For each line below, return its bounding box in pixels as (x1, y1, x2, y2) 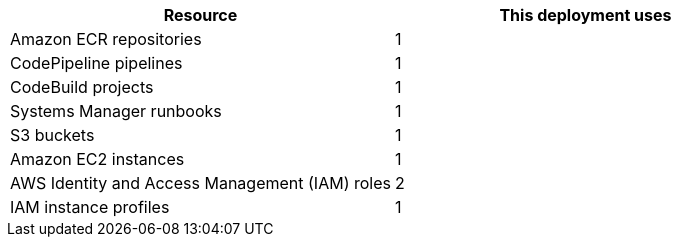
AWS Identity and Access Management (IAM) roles (10, 173, 391, 193)
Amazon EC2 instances (10, 149, 185, 169)
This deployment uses (499, 5, 672, 25)
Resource (163, 5, 238, 25)
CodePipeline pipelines (10, 53, 183, 73)
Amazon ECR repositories (10, 29, 202, 49)
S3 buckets (10, 125, 95, 145)
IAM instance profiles (10, 197, 170, 217)
